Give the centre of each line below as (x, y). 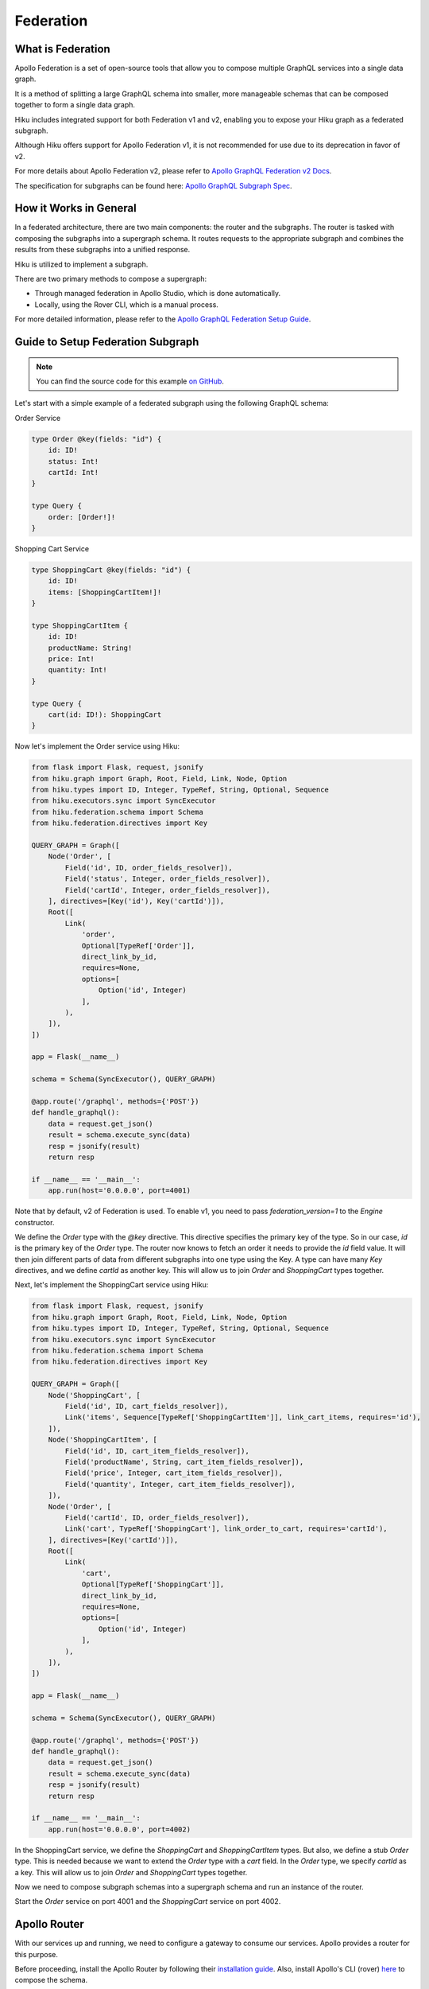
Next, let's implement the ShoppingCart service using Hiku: (112, 1285)
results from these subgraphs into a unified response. (102, 250)
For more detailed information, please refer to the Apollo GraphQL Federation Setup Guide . (163, 319)
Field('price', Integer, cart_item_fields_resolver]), (174, 1473)
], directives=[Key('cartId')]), (113, 1540)
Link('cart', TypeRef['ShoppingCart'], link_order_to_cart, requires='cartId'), (226, 1529)
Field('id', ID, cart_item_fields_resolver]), (157, 1451)
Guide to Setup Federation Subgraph (107, 342)
